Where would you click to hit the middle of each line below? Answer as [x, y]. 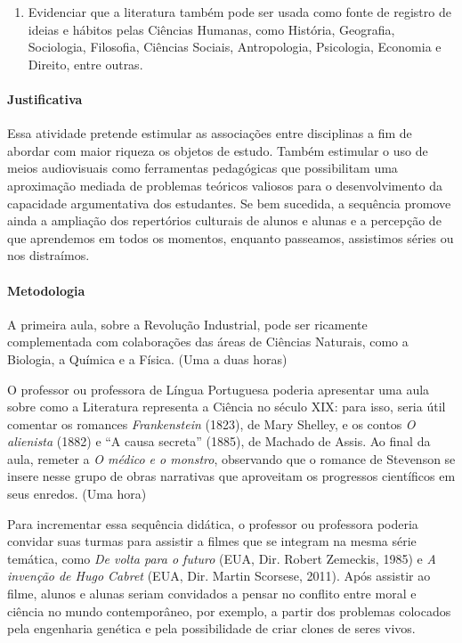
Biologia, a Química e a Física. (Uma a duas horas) [147, 358]
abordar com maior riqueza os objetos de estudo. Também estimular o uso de [218, 150]
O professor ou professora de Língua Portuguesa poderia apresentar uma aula [219, 389]
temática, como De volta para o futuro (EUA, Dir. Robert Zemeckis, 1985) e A [222, 558]
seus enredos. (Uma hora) [77, 494]
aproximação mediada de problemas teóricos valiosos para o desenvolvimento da [225, 185]
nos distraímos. [49, 255]
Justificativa [45, 98]
